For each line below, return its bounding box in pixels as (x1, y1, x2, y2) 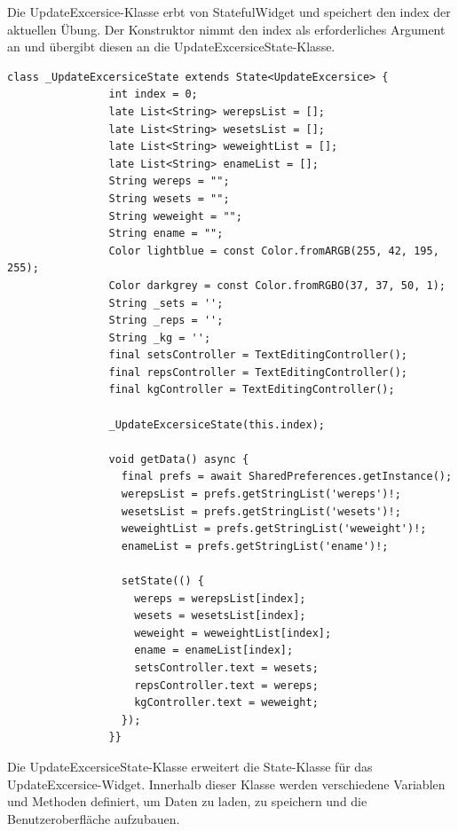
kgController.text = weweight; (134, 696, 319, 709)
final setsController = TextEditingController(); (108, 349, 408, 362)
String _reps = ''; (108, 314, 224, 327)
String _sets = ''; (108, 296, 224, 310)
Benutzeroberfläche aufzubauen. (7, 809, 180, 827)
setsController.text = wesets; (134, 661, 319, 674)
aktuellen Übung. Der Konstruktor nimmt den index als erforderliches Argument (7, 20, 446, 38)
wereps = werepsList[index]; (134, 592, 306, 605)
